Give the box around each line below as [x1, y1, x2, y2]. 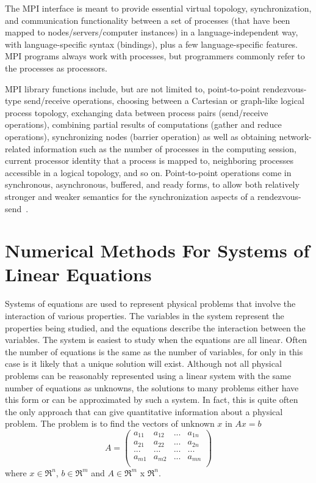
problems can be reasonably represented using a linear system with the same [5, 369, 291, 382]
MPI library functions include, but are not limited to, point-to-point [5, 82, 260, 95]
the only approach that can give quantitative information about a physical [5, 405, 283, 418]
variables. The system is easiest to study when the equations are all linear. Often [5, 333, 307, 346]
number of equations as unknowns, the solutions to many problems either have [5, 381, 299, 394]
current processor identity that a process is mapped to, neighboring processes [5, 154, 293, 167]
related [5, 142, 31, 155]
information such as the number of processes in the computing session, [33, 142, 296, 155]
